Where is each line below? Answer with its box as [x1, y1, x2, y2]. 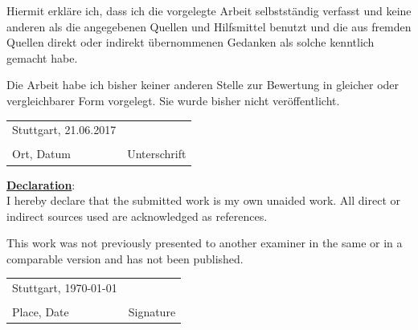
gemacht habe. [6, 49, 78, 66]
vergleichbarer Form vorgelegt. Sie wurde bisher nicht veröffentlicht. [6, 92, 340, 108]
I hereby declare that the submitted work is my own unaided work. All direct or [6, 192, 400, 209]
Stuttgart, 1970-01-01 [12, 279, 117, 296]
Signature [128, 304, 176, 320]
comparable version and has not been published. [6, 250, 244, 267]
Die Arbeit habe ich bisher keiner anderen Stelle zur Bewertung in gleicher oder [6, 76, 400, 93]
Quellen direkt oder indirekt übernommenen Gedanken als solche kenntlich [6, 34, 375, 51]
